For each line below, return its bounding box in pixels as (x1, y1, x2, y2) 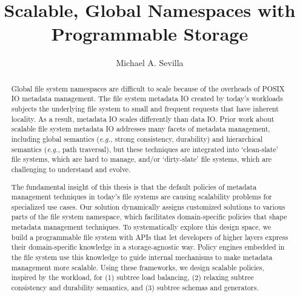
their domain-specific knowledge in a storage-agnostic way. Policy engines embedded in (11, 242, 285, 252)
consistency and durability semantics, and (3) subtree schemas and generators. (11, 282, 259, 293)
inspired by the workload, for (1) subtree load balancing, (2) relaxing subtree (11, 272, 254, 282)
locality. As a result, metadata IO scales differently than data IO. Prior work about (11, 113, 275, 124)
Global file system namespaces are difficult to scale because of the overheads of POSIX (11, 83, 285, 93)
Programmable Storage (51, 21, 248, 46)
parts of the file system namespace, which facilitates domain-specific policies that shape (11, 212, 287, 222)
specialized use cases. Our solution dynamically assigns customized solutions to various (11, 201, 285, 212)
